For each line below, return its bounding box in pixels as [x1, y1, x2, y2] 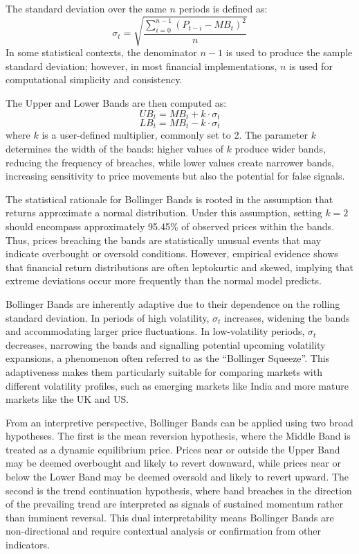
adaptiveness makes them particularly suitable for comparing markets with [6, 364, 322, 379]
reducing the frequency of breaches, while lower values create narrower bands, [6, 155, 334, 169]
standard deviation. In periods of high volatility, [6, 310, 210, 324]
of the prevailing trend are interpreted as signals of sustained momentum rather [6, 496, 343, 511]
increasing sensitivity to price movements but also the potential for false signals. [6, 168, 345, 183]
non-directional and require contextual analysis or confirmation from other [6, 523, 321, 538]
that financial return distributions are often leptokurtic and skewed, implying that [6, 259, 353, 274]
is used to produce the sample [225, 45, 353, 60]
